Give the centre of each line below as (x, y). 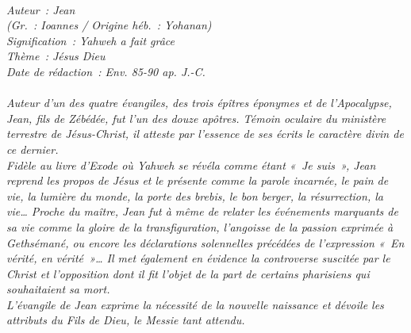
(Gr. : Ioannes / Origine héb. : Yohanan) (109, 25)
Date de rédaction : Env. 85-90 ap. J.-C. (106, 71)
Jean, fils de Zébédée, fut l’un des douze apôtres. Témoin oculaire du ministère (196, 118)
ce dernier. (33, 149)
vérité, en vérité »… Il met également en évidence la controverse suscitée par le (198, 258)
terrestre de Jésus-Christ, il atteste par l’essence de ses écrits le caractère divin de (205, 134)
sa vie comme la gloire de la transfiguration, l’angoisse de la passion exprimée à (200, 226)
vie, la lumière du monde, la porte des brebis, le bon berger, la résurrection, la (195, 195)
